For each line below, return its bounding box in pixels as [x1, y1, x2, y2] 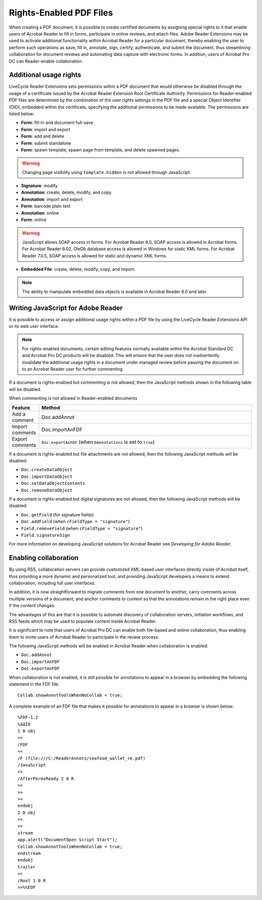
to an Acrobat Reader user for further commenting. [22, 366, 124, 372]
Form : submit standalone [21, 140, 71, 146]
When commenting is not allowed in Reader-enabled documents [9, 395, 138, 401]
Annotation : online [21, 210, 59, 216]
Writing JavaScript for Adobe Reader [9, 304, 123, 312]
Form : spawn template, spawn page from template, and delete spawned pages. [21, 147, 180, 153]
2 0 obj [17, 810, 36, 815]
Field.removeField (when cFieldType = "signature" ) [21, 525, 143, 531]
